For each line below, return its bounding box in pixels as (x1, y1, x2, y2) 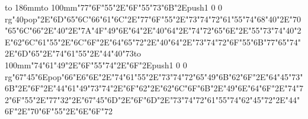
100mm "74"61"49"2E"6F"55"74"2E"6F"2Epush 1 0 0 (5, 58, 187, 71)
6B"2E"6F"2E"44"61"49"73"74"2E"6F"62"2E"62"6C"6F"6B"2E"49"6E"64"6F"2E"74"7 (5, 82, 303, 94)
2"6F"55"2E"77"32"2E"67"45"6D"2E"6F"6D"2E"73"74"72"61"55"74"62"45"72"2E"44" (5, 93, 300, 105)
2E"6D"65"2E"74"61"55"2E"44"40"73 (5, 47, 134, 59)
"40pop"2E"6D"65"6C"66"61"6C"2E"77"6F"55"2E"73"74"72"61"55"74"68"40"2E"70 (12, 12, 301, 25)
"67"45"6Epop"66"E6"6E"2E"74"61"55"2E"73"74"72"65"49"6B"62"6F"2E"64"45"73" (12, 70, 303, 82)
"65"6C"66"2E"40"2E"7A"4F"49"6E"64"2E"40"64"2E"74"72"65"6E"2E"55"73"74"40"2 (5, 24, 301, 37)
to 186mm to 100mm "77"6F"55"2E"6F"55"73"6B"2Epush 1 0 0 (5, 1, 223, 13)
